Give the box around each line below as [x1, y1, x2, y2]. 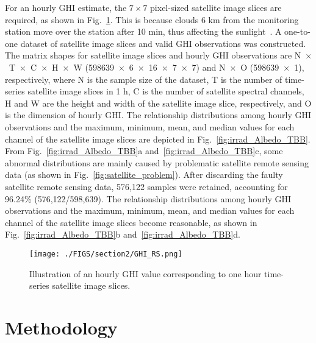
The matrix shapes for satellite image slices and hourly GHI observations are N [5, 49, 301, 62]
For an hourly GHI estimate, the [5, 1, 127, 13]
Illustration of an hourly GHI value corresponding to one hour [29, 267, 262, 280]
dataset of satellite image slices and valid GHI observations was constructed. [20, 37, 306, 49]
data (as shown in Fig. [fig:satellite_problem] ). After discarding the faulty [5, 168, 283, 181]
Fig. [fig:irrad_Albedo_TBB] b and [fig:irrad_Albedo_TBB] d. [5, 228, 240, 241]
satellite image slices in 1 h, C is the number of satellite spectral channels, [27, 85, 304, 97]
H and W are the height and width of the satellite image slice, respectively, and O [5, 96, 312, 109]
